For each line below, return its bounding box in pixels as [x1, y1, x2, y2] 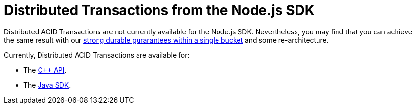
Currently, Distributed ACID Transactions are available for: [4, 50, 190, 59]
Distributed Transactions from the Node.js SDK [4, 2, 315, 18]
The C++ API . [23, 65, 67, 74]
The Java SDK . [23, 80, 71, 89]
